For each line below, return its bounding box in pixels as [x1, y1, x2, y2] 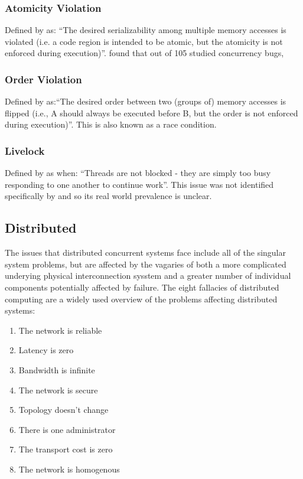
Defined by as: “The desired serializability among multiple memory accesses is [5, 24, 286, 36]
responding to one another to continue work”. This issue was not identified [5, 178, 274, 190]
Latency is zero [18, 344, 74, 356]
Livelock [5, 143, 45, 158]
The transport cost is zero [18, 443, 113, 455]
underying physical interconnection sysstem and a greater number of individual [5, 269, 291, 282]
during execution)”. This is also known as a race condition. [5, 118, 217, 131]
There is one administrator [18, 423, 116, 435]
